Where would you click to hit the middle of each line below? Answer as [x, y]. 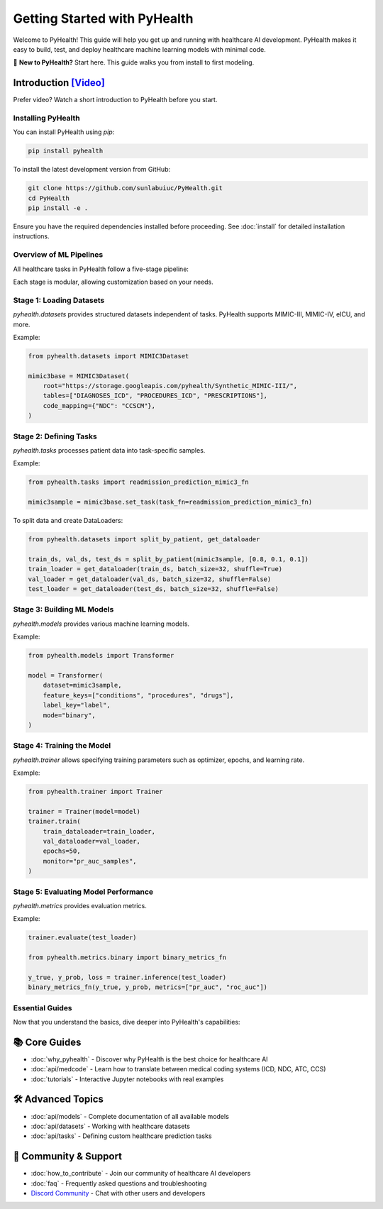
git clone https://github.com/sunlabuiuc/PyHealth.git [125, 188]
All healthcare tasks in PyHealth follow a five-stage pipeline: [101, 269]
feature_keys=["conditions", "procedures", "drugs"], [138, 695]
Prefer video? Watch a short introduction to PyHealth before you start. [115, 100]
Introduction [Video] [59, 83]
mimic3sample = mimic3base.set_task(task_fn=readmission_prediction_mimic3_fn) [170, 502]
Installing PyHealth [47, 118]
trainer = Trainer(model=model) [84, 811]
